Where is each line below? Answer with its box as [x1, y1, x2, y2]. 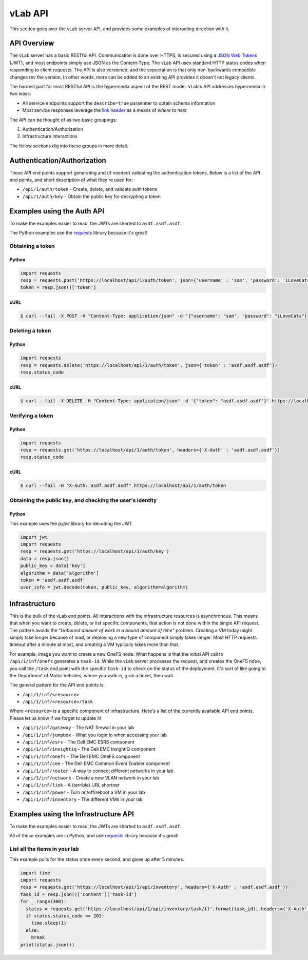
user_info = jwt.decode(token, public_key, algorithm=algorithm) [20, 584, 188, 590]
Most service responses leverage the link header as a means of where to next [22, 107, 187, 113]
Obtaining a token [9, 242, 55, 249]
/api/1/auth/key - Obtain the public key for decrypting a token [22, 193, 161, 200]
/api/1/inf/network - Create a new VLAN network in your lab [22, 775, 159, 781]
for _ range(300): [20, 898, 67, 905]
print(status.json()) [20, 942, 75, 948]
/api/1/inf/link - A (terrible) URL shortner [22, 782, 120, 788]
